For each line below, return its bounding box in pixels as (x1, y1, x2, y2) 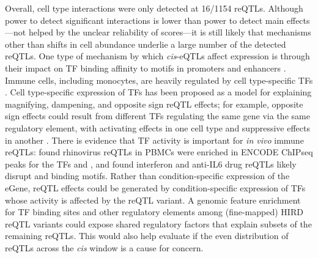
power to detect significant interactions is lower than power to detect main (5, 13, 284, 26)
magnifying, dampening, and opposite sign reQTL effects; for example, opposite (5, 97, 303, 110)
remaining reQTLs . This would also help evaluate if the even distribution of (5, 229, 289, 242)
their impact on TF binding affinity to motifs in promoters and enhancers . (5, 61, 286, 74)
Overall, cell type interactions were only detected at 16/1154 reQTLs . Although (5, 2, 303, 14)
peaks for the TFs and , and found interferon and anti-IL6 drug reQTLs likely (5, 157, 297, 170)
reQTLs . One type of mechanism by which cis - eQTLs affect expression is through (5, 50, 310, 62)
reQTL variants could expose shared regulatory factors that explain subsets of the (5, 217, 312, 230)
